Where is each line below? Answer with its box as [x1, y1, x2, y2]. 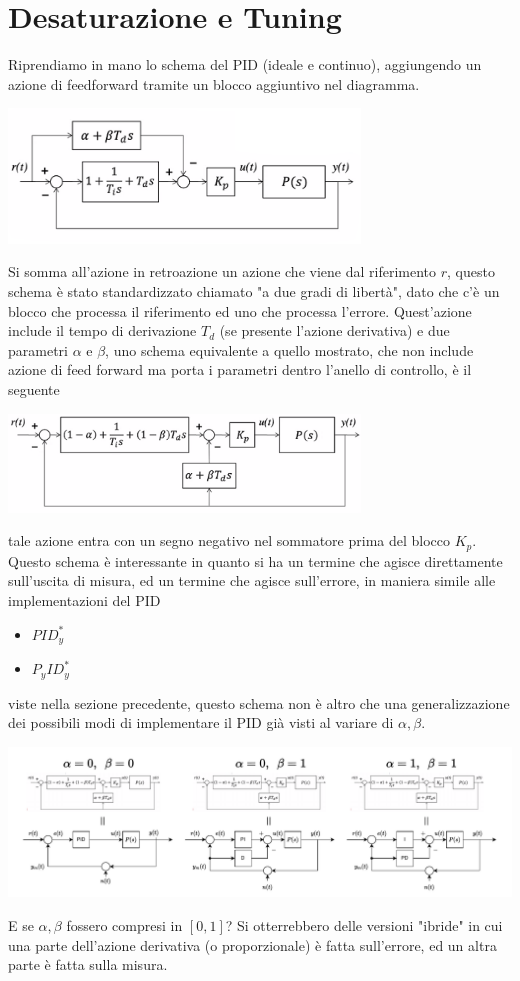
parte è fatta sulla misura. [8, 954, 168, 975]
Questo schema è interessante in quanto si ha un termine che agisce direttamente [8, 550, 503, 571]
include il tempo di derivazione [8, 320, 197, 341]
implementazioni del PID [8, 590, 161, 611]
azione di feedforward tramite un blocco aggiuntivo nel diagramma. [8, 73, 420, 94]
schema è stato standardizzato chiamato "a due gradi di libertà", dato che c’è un [8, 280, 500, 301]
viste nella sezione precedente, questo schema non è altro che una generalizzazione [8, 692, 510, 713]
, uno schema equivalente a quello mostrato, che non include [105, 339, 474, 360]
